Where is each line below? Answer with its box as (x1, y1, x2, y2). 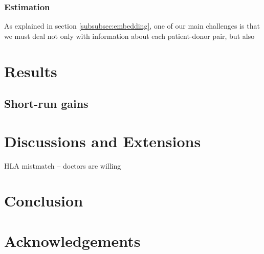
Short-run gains (4, 96, 89, 111)
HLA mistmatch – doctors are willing (4, 160, 121, 171)
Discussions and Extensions (4, 130, 201, 151)
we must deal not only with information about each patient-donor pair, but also (4, 30, 255, 41)
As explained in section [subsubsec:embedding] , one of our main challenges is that (4, 20, 260, 31)
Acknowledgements (4, 230, 141, 251)
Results (4, 60, 57, 81)
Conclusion (4, 190, 83, 211)
